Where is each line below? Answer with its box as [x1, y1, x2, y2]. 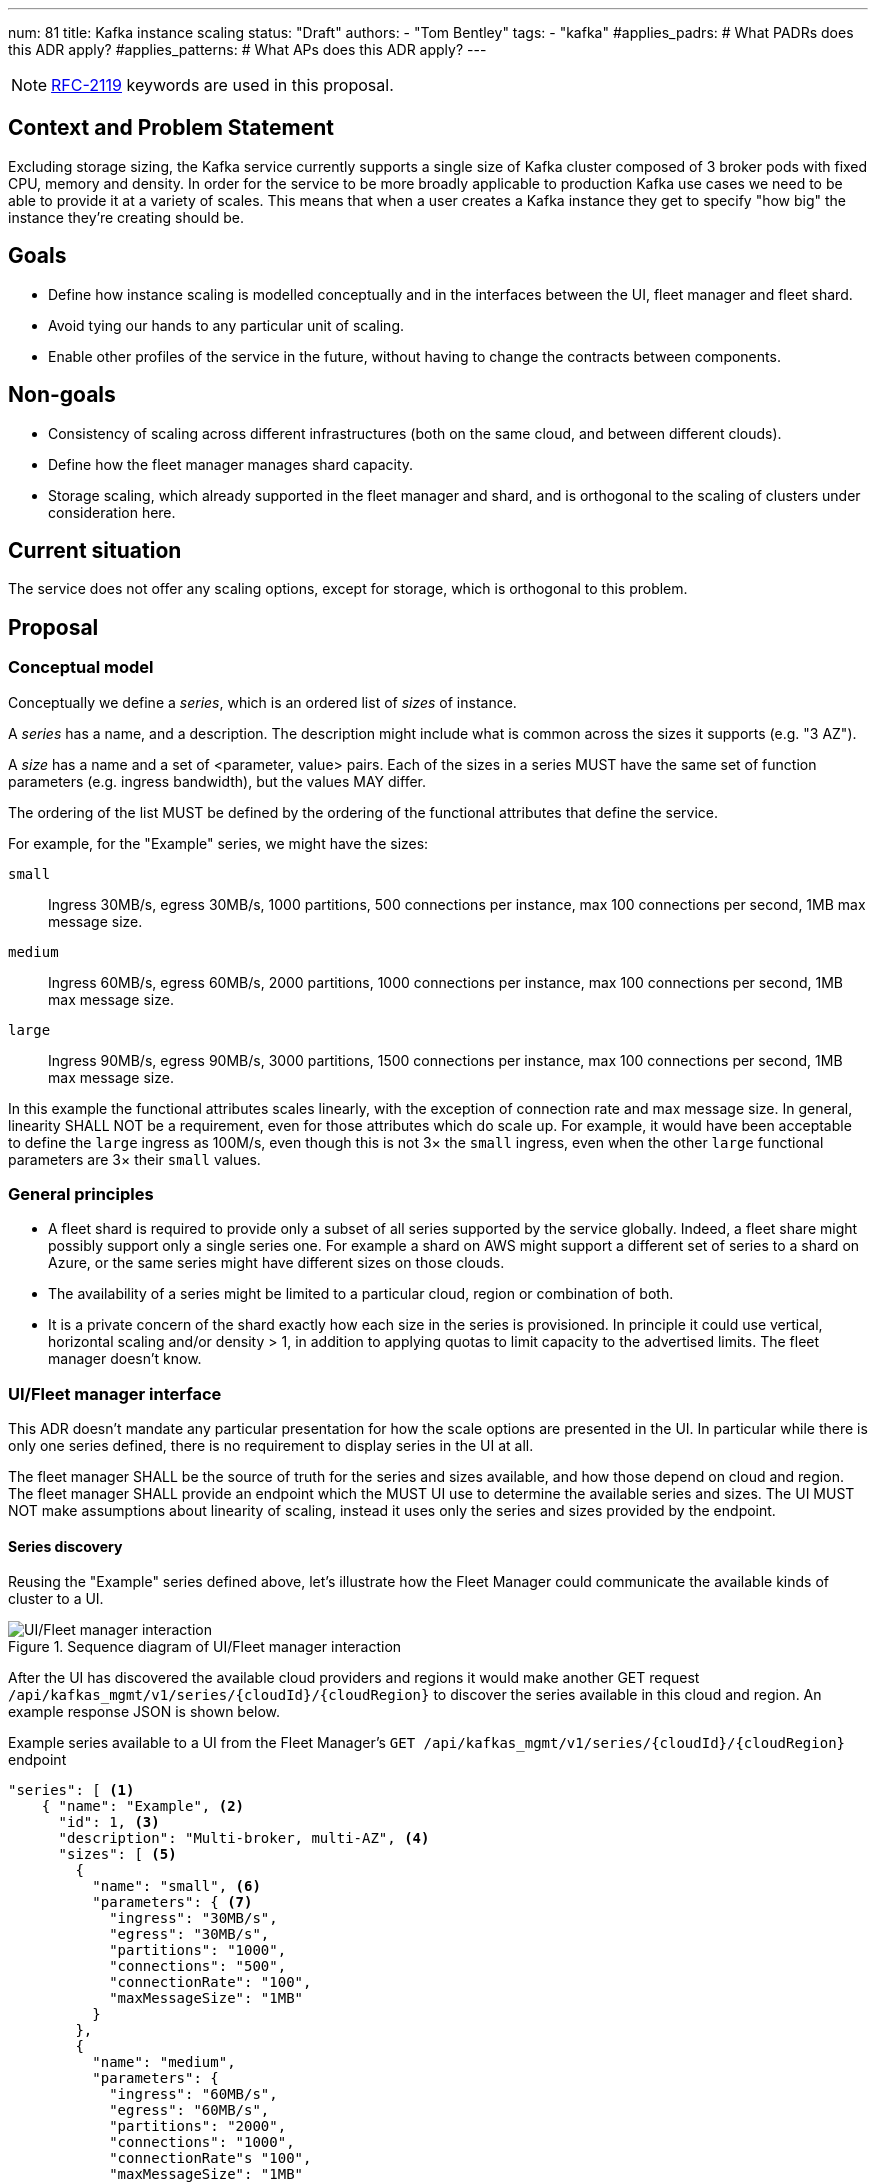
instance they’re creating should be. [8, 208, 245, 226]
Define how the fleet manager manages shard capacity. [48, 455, 414, 473]
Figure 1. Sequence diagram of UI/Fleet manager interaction [8, 1638, 402, 1656]
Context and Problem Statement [8, 115, 334, 141]
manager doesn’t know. [48, 1350, 202, 1368]
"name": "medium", [92, 2054, 236, 2071]
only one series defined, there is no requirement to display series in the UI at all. [8, 1437, 534, 1455]
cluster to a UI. [8, 1590, 104, 1608]
